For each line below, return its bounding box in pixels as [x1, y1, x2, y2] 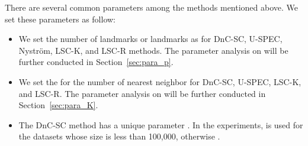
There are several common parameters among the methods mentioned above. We [5, 1, 299, 13]
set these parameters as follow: [5, 12, 116, 25]
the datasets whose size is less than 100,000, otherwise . [18, 130, 220, 142]
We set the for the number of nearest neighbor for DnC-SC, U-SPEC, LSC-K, [18, 75, 301, 87]
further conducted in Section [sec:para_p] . [18, 56, 174, 68]
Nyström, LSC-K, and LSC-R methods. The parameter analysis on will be [18, 44, 288, 56]
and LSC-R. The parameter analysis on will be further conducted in [18, 87, 266, 99]
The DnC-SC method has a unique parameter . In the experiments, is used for [18, 118, 303, 131]
